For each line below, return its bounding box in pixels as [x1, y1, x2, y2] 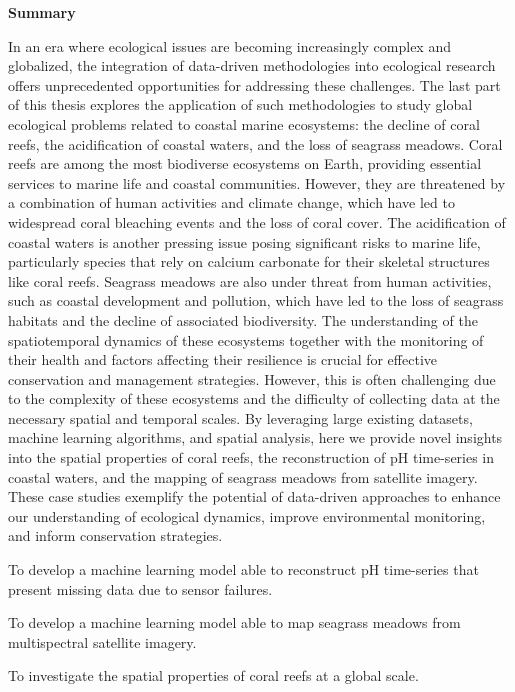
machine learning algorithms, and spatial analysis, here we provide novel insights [8, 427, 503, 448]
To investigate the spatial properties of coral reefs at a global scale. [8, 665, 419, 686]
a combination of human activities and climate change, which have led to [8, 192, 455, 213]
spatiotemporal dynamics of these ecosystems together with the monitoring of [8, 329, 484, 350]
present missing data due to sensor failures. [8, 578, 273, 599]
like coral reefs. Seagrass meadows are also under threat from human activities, [8, 270, 492, 291]
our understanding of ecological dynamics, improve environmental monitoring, [8, 505, 486, 526]
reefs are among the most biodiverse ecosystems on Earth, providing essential [8, 153, 482, 174]
